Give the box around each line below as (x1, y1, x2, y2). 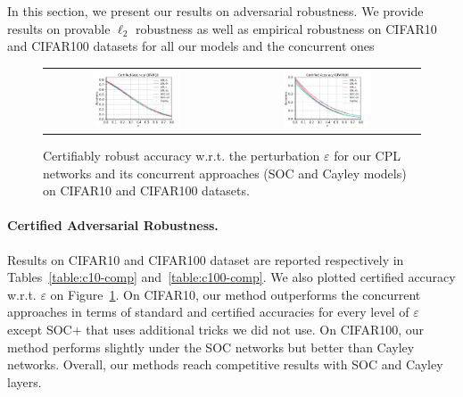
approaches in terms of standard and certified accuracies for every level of (7, 302, 409, 321)
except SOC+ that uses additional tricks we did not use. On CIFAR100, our (7, 319, 425, 338)
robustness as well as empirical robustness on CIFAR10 (135, 19, 437, 37)
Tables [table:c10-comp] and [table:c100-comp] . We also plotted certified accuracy (7, 268, 456, 286)
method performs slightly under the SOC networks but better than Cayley (7, 337, 415, 356)
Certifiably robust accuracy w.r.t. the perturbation (43, 145, 320, 164)
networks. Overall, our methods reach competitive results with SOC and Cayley (7, 355, 443, 374)
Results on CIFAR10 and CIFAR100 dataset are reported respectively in (7, 250, 404, 269)
